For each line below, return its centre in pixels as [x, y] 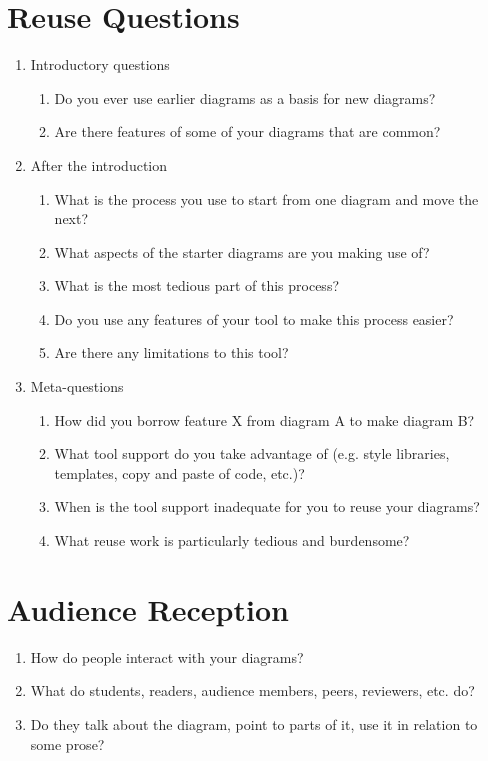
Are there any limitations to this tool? [171, 352]
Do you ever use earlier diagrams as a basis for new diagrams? [245, 97]
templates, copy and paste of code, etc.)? [179, 472]
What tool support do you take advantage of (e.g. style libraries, [252, 453]
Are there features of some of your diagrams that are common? [247, 131]
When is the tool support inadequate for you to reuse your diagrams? [267, 506]
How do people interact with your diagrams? [167, 656]
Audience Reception [148, 608]
